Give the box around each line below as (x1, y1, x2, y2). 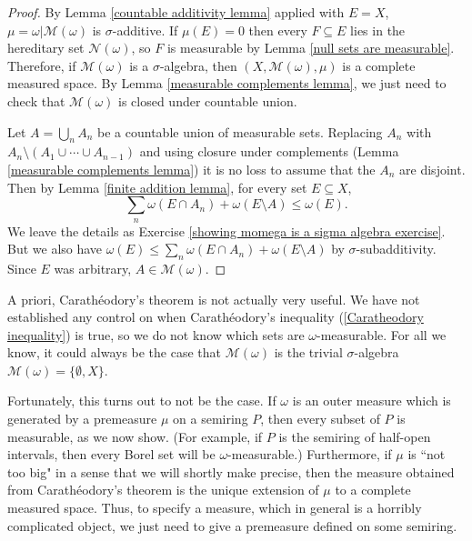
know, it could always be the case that (7, 343, 222, 362)
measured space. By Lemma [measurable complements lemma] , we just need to (7, 74, 447, 93)
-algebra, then (159, 55, 237, 75)
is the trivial (274, 343, 343, 362)
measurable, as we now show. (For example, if (7, 426, 263, 446)
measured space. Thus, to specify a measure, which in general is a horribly (7, 498, 422, 517)
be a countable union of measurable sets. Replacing (97, 122, 383, 141)
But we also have (7, 239, 103, 258)
